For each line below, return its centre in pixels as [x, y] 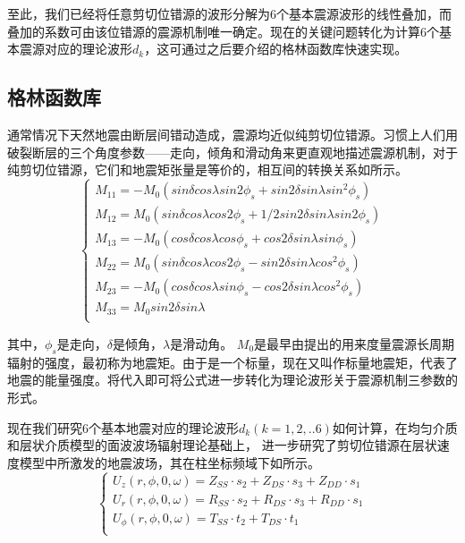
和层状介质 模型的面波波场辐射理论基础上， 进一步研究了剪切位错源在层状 [222, 445]
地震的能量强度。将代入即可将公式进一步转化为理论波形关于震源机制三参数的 [232, 380]
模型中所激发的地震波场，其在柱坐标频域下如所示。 [169, 462]
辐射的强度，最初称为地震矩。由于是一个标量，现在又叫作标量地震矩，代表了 [232, 362]
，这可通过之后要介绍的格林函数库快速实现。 [276, 49]
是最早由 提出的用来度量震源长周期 [355, 343]
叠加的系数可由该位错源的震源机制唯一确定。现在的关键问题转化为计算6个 [223, 31]
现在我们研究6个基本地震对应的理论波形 [123, 427]
